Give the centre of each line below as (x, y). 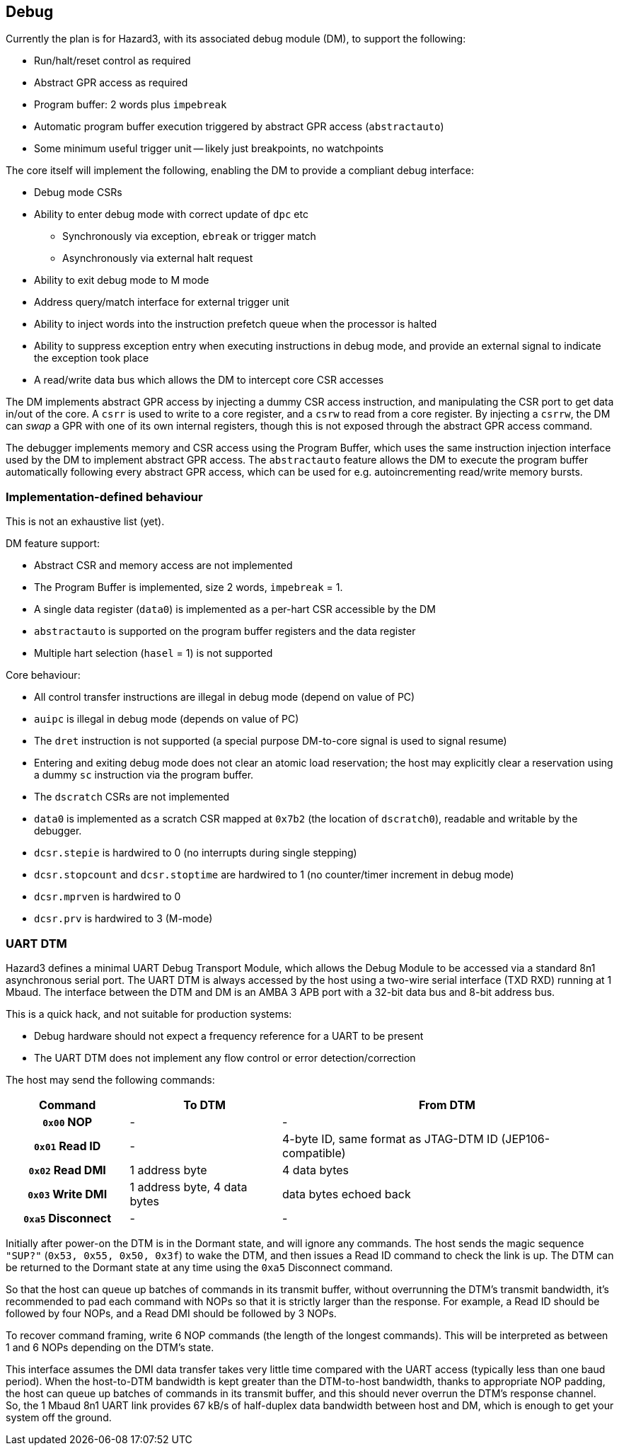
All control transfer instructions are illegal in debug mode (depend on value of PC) (225, 697)
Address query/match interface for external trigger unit (162, 302)
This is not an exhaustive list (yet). (85, 522)
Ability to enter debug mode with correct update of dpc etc (171, 214)
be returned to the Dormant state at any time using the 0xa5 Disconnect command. (199, 1267)
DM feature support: (53, 544)
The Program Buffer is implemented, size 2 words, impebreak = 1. (189, 587)
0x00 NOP (68, 1122)
